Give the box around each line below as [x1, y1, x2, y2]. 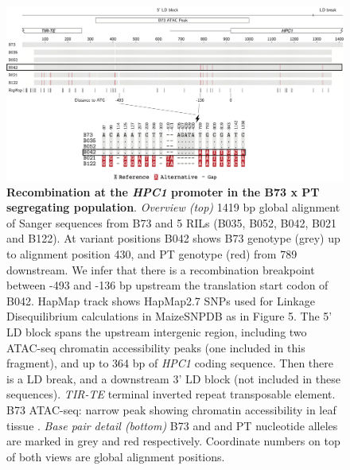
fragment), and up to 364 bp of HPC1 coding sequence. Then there [6, 355, 333, 371]
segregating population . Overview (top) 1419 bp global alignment [6, 199, 340, 216]
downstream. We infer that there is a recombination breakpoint [6, 261, 315, 278]
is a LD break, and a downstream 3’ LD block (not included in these [6, 370, 340, 386]
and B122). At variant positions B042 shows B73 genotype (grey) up [6, 230, 340, 247]
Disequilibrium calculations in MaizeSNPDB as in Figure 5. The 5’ [6, 308, 332, 324]
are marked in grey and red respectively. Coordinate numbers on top [6, 433, 340, 449]
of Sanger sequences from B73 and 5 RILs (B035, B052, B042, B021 [6, 214, 337, 231]
